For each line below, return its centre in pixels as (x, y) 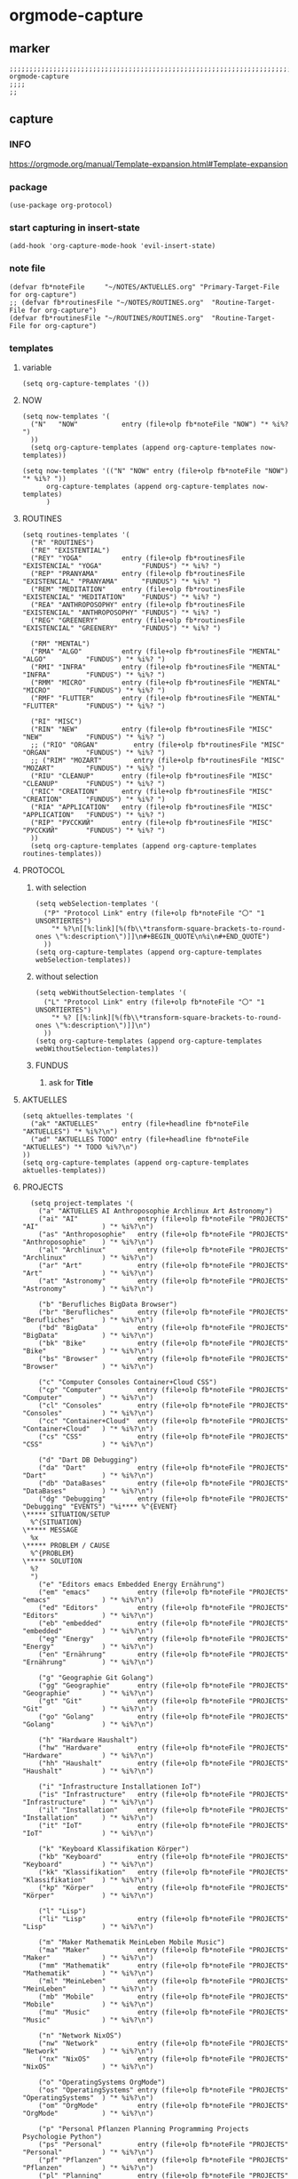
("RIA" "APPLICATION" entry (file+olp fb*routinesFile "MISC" (152, 807)
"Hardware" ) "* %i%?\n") (88, 1755)
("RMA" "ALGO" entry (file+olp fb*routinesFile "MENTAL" (156, 651)
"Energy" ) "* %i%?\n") (88, 1646)
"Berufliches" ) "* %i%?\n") (88, 1320)
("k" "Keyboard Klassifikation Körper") (114, 1849)
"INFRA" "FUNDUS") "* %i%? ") (94, 675)
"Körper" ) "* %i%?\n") (88, 1895)
